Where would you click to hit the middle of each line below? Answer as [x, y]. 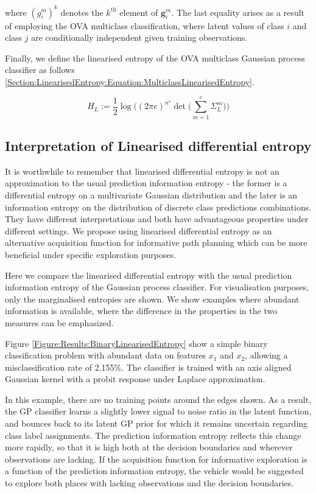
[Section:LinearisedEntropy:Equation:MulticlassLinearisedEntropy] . [130, 81]
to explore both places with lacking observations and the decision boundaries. [149, 483]
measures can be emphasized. [59, 322]
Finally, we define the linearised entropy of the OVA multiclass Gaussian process [155, 58]
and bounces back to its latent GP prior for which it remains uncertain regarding [156, 423]
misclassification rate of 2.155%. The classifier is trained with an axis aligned [148, 367]
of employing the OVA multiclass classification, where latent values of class [145, 25]
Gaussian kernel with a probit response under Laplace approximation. [135, 379]
